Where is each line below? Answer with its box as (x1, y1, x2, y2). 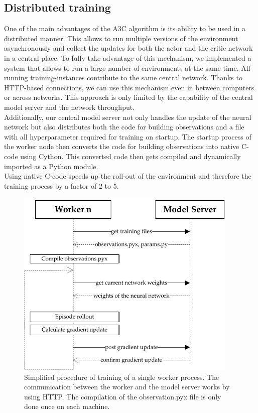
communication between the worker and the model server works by (24, 381, 230, 392)
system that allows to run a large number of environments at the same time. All (4, 62, 250, 73)
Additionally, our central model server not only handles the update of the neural (4, 111, 251, 122)
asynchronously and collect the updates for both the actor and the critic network (4, 43, 253, 53)
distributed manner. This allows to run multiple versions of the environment (4, 33, 238, 43)
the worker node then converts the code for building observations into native (4, 141, 239, 152)
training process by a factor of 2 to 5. (4, 180, 119, 191)
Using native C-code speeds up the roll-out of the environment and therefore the (4, 171, 251, 181)
